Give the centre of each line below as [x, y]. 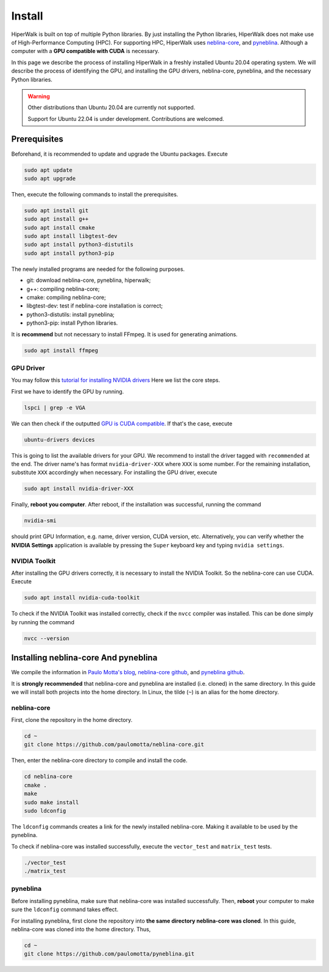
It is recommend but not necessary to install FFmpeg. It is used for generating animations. [124, 334]
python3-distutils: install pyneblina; [71, 314]
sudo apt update [48, 170]
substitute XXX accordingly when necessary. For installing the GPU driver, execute [114, 472]
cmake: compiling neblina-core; [66, 297]
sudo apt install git [56, 210]
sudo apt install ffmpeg [61, 350]
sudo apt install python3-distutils [79, 245]
